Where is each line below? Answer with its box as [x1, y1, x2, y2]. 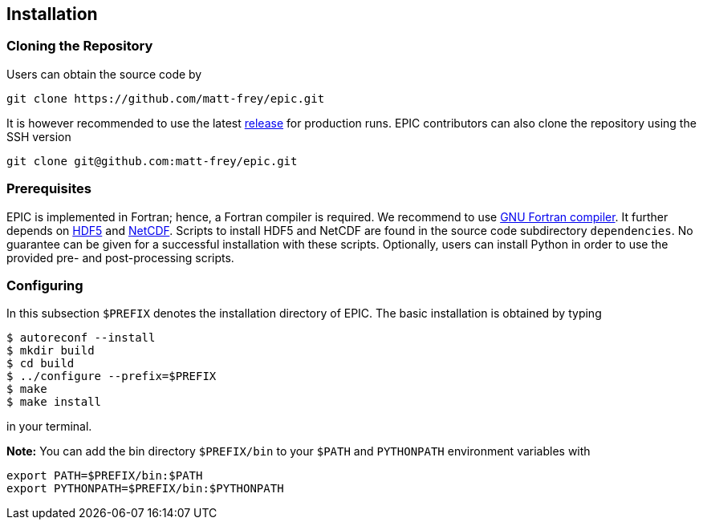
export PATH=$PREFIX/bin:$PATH [6, 469, 203, 483]
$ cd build [6, 357, 75, 370]
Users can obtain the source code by [6, 67, 202, 81]
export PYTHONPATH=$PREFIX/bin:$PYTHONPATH [6, 482, 284, 496]
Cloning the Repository [6, 38, 153, 55]
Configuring [6, 277, 83, 293]
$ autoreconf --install [6, 331, 156, 345]
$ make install [6, 395, 102, 409]
